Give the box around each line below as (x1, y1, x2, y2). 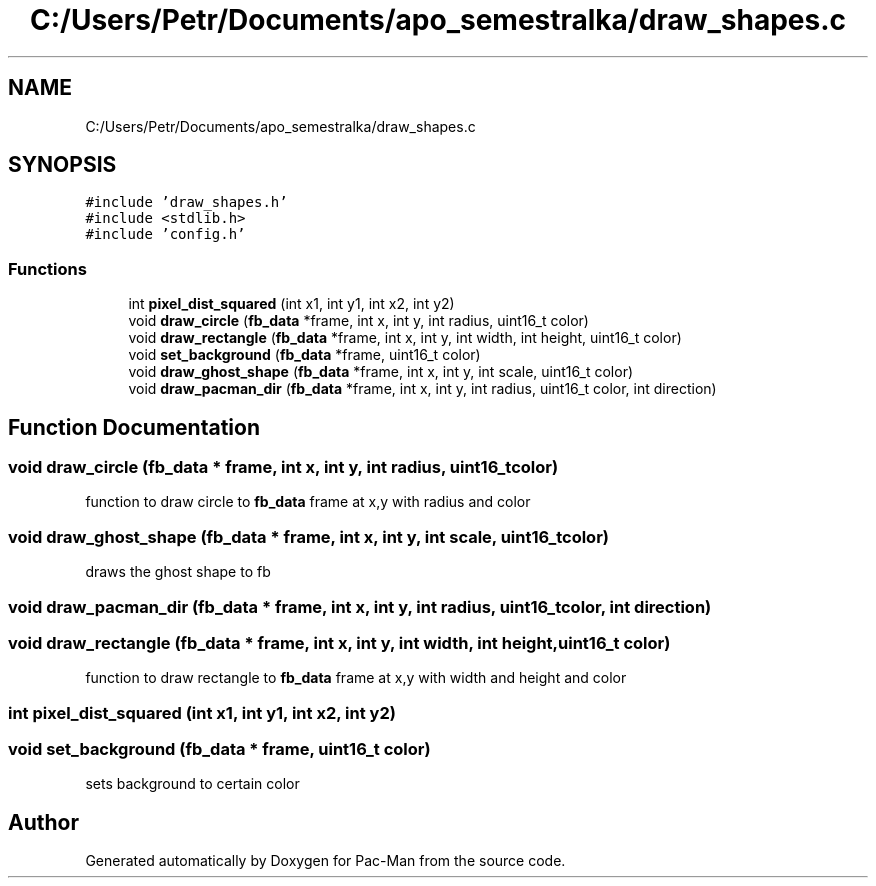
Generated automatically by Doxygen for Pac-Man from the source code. (85, 852, 566, 870)
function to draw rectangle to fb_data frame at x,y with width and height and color (85, 669, 627, 687)
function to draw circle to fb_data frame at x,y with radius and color (85, 493, 531, 511)
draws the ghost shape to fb (85, 563, 271, 581)
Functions (8, 258, 87, 279)
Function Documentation (8, 414, 260, 440)
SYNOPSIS (8, 152, 117, 178)
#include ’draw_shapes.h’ (85, 194, 288, 211)
